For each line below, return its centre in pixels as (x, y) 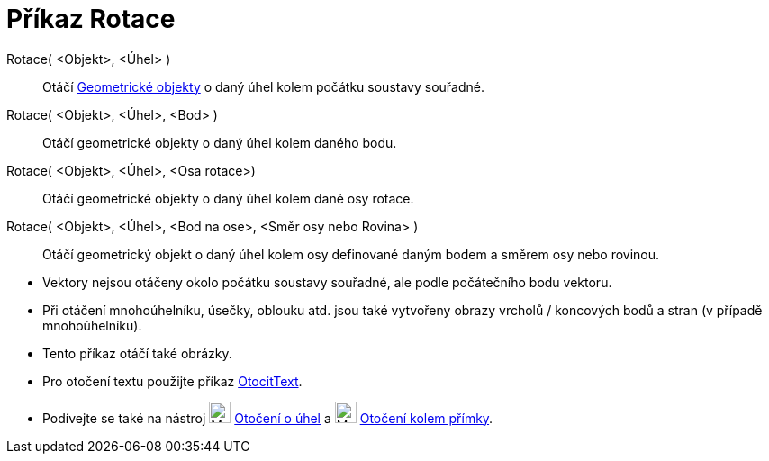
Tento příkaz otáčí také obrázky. (137, 353)
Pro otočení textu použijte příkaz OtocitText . (172, 381)
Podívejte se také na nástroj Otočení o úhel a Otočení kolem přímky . (268, 418)
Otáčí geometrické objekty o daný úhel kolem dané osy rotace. (228, 198)
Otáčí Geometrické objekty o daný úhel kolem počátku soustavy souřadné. (263, 86)
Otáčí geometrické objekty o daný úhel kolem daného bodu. (220, 142)
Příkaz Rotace (91, 19)
